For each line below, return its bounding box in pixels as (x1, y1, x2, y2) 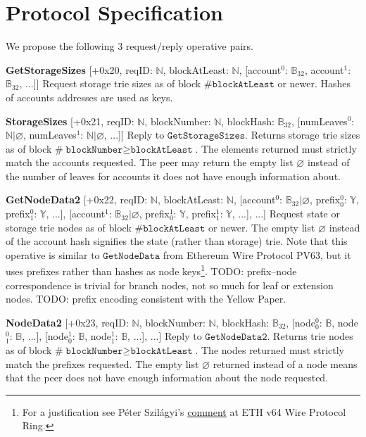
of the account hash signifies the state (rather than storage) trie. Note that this (6, 234, 348, 248)
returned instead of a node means (213, 356, 358, 371)
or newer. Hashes (277, 76, 351, 91)
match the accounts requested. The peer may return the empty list (6, 155, 294, 170)
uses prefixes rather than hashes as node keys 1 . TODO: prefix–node (6, 262, 297, 279)
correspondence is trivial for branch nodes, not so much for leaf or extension (6, 277, 334, 292)
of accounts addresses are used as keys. (6, 89, 173, 104)
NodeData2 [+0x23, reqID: (6, 315, 129, 329)
